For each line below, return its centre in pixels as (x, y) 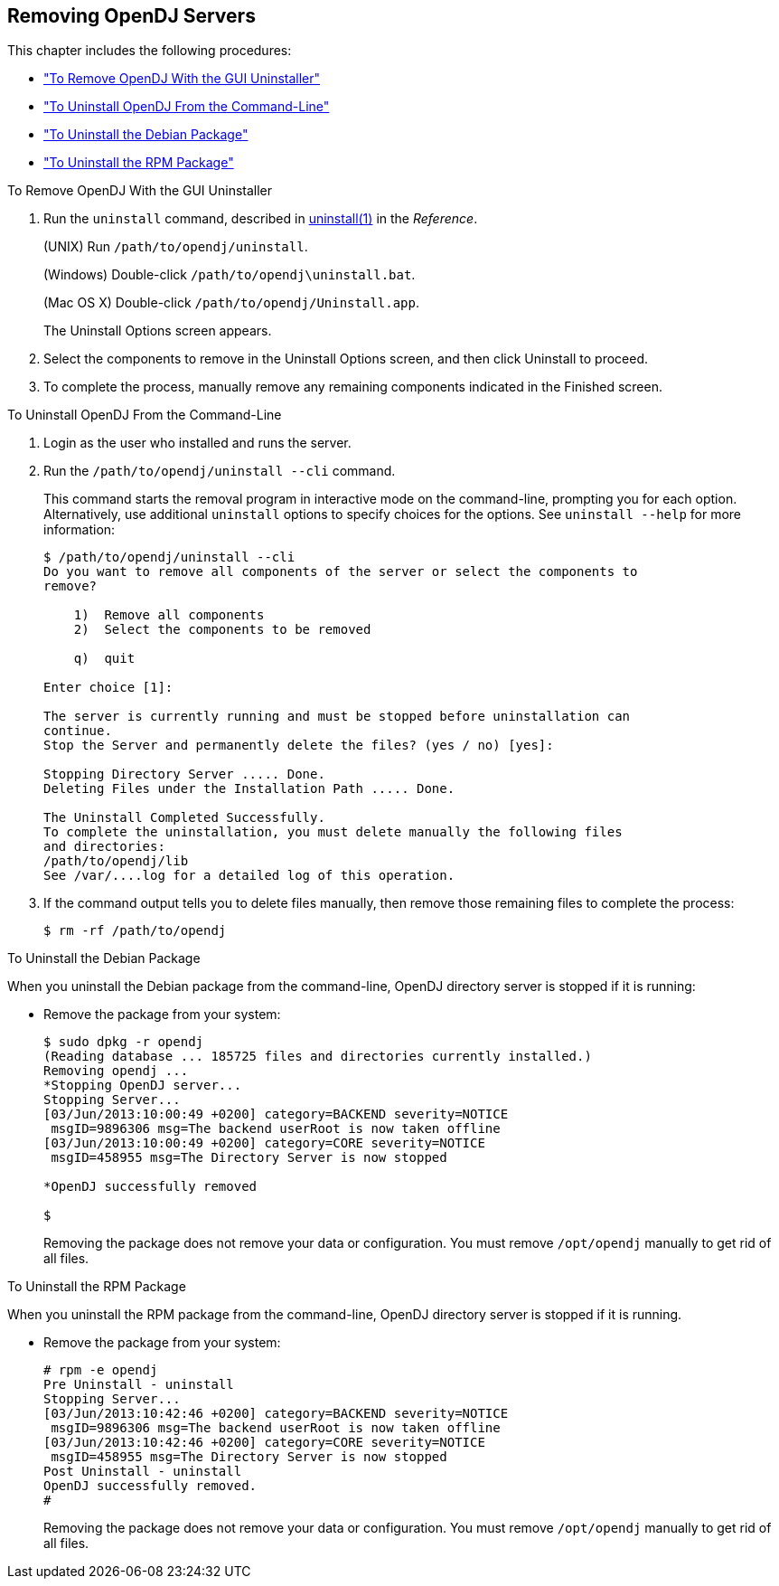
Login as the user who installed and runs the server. (197, 443)
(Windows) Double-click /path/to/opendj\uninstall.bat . (230, 275)
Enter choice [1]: (108, 688)
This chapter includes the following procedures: (150, 51)
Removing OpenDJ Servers (131, 16)
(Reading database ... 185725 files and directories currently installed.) (318, 1057)
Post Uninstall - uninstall (143, 1472)
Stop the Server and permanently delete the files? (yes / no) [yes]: (299, 746)
